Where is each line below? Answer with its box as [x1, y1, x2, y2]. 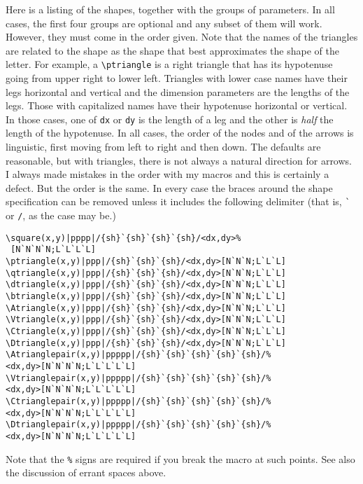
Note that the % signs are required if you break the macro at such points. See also [6, 451, 355, 466]
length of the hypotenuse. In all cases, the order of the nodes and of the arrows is [6, 125, 354, 140]
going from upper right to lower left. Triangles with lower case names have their [6, 71, 348, 85]
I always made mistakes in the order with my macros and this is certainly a [6, 167, 329, 181]
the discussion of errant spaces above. [6, 465, 166, 480]
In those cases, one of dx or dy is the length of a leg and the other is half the [6, 111, 334, 126]
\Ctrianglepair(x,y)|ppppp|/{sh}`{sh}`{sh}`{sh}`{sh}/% [6, 396, 271, 406]
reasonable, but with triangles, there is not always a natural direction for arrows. [6, 153, 352, 167]
